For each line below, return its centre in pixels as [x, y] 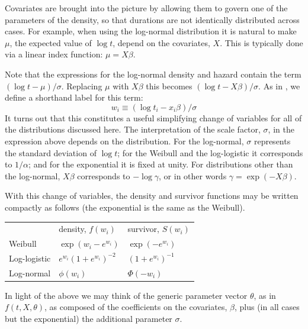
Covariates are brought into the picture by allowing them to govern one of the [146, 8]
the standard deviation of [51, 152]
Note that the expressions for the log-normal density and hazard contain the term [153, 74]
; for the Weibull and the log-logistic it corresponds [210, 152]
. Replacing [82, 86]
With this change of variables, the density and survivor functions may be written [152, 196]
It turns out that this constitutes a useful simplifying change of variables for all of [153, 117]
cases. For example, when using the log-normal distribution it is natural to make [151, 31]
